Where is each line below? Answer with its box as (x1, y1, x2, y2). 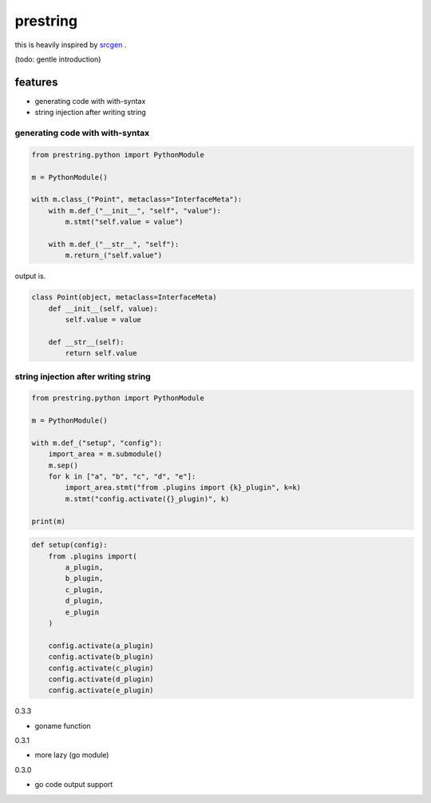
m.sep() (48, 460, 79, 470)
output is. (14, 272, 46, 281)
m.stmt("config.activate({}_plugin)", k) (65, 494, 230, 503)
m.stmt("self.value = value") (65, 217, 184, 227)
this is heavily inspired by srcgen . (14, 40, 127, 50)
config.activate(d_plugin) (48, 674, 155, 683)
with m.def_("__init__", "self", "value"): (48, 206, 221, 215)
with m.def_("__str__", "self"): (48, 240, 180, 248)
